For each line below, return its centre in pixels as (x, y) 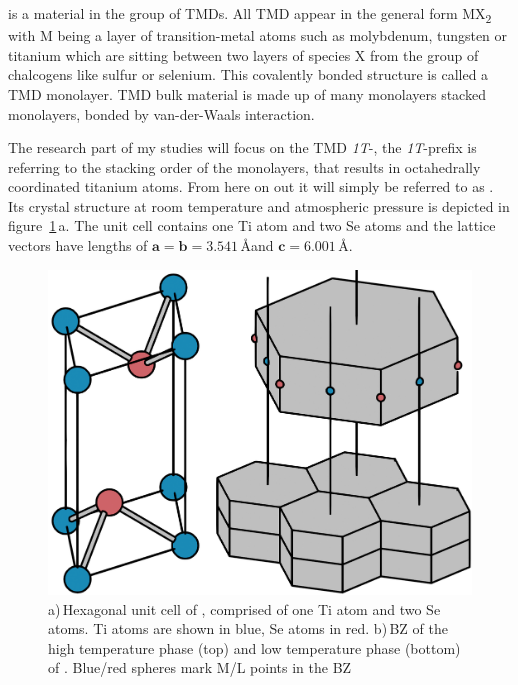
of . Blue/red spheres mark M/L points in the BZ (200, 667)
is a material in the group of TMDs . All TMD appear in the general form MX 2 (250, 14)
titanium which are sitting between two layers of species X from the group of (243, 54)
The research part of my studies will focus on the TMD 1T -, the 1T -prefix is (242, 147)
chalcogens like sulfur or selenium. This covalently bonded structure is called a (248, 74)
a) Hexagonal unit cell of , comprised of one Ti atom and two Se (244, 608)
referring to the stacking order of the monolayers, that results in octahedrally (244, 166)
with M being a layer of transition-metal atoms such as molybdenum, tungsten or (258, 35)
